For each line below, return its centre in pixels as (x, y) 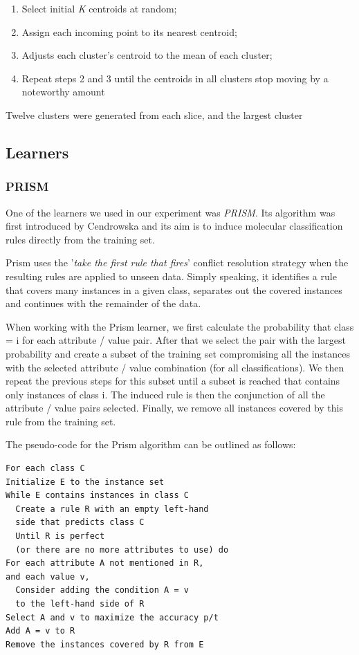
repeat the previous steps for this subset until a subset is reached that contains (173, 381)
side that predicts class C (80, 523)
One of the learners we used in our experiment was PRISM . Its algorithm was (171, 212)
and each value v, (48, 576)
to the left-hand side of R (80, 604)
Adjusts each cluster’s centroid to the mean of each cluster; (147, 55)
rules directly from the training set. (80, 239)
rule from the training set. (61, 421)
